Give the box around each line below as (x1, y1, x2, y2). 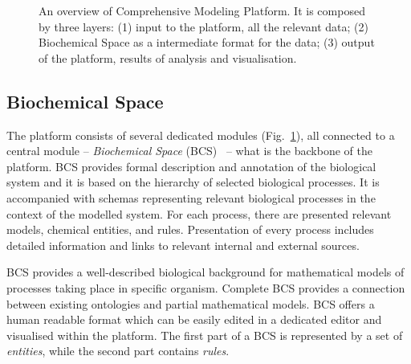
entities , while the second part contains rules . (6, 342, 230, 359)
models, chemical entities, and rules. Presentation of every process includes (6, 221, 374, 238)
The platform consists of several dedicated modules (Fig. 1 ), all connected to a (6, 126, 395, 143)
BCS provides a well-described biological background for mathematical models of (6, 264, 405, 280)
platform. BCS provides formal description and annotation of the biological (6, 157, 376, 174)
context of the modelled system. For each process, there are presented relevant (6, 205, 392, 222)
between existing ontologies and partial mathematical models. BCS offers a (6, 295, 375, 312)
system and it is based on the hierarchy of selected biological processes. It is (6, 174, 380, 190)
